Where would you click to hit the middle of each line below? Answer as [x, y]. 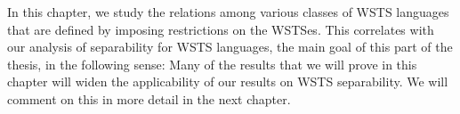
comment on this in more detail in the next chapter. [149, 98]
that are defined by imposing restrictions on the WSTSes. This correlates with [221, 29]
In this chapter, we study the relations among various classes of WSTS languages [228, 12]
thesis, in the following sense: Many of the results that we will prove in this [212, 64]
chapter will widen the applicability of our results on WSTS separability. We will [228, 81]
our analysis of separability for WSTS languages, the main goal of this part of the [230, 47]
